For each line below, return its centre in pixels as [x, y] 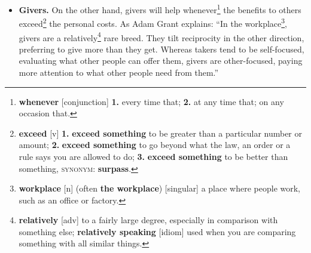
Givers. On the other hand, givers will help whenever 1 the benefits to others [160, 9]
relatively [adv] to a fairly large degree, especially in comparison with [148, 220]
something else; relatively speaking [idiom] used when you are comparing [157, 231]
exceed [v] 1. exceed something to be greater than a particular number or [161, 133]
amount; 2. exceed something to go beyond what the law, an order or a [155, 145]
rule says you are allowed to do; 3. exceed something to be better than [153, 156]
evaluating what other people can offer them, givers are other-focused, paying [161, 61]
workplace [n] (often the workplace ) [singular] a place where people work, [160, 188]
